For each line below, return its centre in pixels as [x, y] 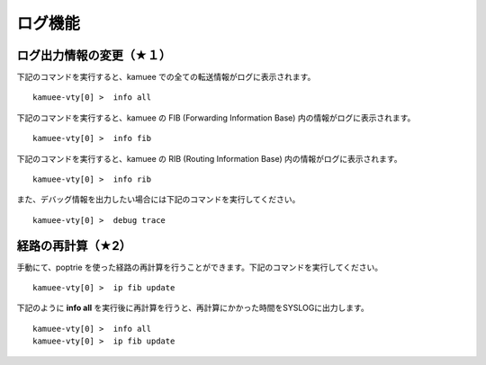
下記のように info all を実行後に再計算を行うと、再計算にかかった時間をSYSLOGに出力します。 [193, 308]
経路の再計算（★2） [74, 246]
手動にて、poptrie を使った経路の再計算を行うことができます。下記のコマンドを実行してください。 [200, 267]
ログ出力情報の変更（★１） [94, 55]
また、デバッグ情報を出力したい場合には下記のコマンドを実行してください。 [158, 200]
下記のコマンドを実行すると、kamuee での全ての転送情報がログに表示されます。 [166, 77]
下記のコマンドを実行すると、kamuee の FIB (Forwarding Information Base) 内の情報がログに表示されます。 [216, 118]
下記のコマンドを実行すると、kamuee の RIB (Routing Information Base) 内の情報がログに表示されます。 [209, 158]
